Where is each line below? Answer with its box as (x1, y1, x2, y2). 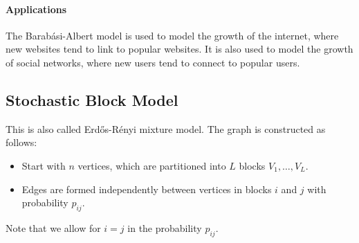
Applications (6, 1, 67, 16)
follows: (6, 135, 37, 150)
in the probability (127, 220, 202, 235)
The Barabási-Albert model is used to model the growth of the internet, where (6, 28, 339, 42)
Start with (21, 158, 66, 172)
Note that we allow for (6, 220, 101, 235)
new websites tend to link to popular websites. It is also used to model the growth (6, 42, 353, 56)
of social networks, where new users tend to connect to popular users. (6, 55, 300, 69)
